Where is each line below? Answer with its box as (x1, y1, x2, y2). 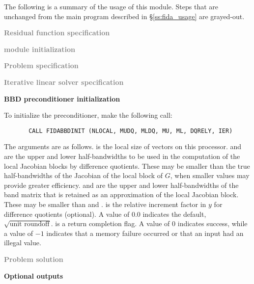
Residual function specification (4, 27, 110, 38)
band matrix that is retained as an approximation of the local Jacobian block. (4, 189, 239, 200)
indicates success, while (177, 218, 248, 229)
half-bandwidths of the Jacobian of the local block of (4, 170, 163, 181)
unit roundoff (9, 221, 50, 228)
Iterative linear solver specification (4, 77, 124, 87)
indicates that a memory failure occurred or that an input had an (46, 228, 244, 238)
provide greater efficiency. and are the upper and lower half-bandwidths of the (4, 180, 239, 190)
